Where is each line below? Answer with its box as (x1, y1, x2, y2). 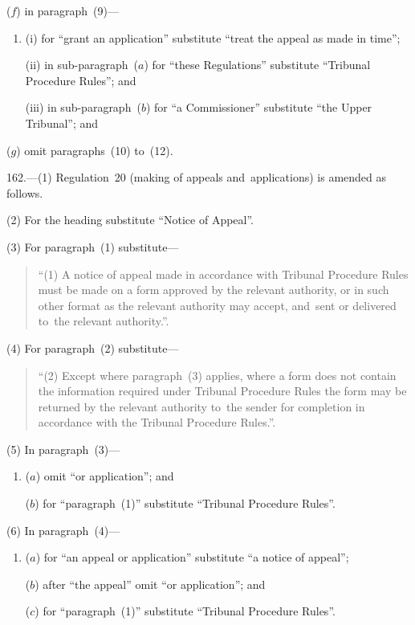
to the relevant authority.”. (38, 312, 169, 329)
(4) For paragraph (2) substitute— (6, 339, 179, 356)
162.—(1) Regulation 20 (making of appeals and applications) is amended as (6, 169, 387, 186)
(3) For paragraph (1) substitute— (6, 238, 179, 255)
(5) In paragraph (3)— (6, 440, 120, 457)
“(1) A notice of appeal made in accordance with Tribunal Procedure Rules (38, 265, 409, 282)
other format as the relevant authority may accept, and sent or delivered (38, 296, 397, 313)
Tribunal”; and (25, 114, 99, 131)
